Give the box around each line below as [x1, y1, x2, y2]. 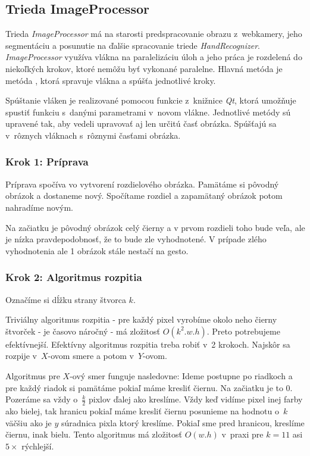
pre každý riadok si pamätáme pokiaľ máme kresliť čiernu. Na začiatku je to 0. [5, 381, 293, 393]
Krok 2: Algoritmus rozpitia [5, 270, 142, 285]
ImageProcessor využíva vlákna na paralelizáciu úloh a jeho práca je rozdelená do [5, 51, 302, 63]
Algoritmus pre [5, 369, 60, 382]
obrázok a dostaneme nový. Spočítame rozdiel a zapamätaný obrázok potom [5, 189, 283, 202]
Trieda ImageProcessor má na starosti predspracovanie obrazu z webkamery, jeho [5, 27, 302, 40]
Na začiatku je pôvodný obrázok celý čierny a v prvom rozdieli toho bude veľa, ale [5, 221, 305, 233]
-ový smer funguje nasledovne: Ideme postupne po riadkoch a [70, 369, 293, 382]
